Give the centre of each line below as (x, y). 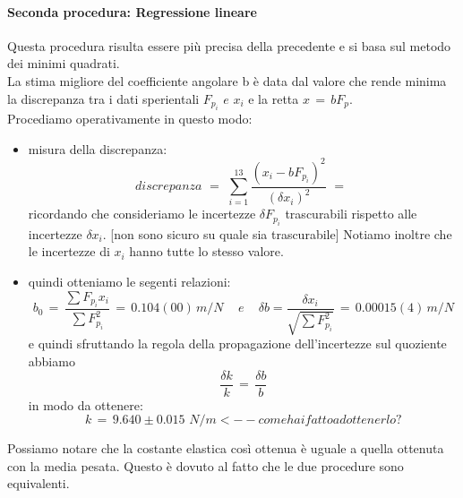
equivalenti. (39, 483)
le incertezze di (69, 251)
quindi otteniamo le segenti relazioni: (129, 282)
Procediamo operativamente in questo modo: (130, 118)
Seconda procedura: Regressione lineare (132, 11)
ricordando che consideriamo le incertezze (142, 214)
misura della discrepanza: (98, 148)
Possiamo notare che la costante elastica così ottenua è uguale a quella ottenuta (226, 448)
